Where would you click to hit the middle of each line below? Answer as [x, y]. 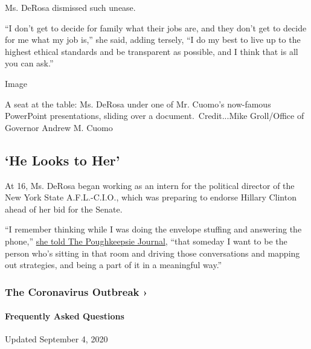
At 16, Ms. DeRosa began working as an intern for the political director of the [150, 185]
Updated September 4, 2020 [56, 339]
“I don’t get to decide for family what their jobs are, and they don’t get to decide [156, 27]
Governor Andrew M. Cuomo [59, 127]
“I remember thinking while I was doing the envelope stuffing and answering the [153, 229]
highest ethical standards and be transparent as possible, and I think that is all [152, 51]
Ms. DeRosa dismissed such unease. [70, 7]
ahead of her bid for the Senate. [64, 209]
